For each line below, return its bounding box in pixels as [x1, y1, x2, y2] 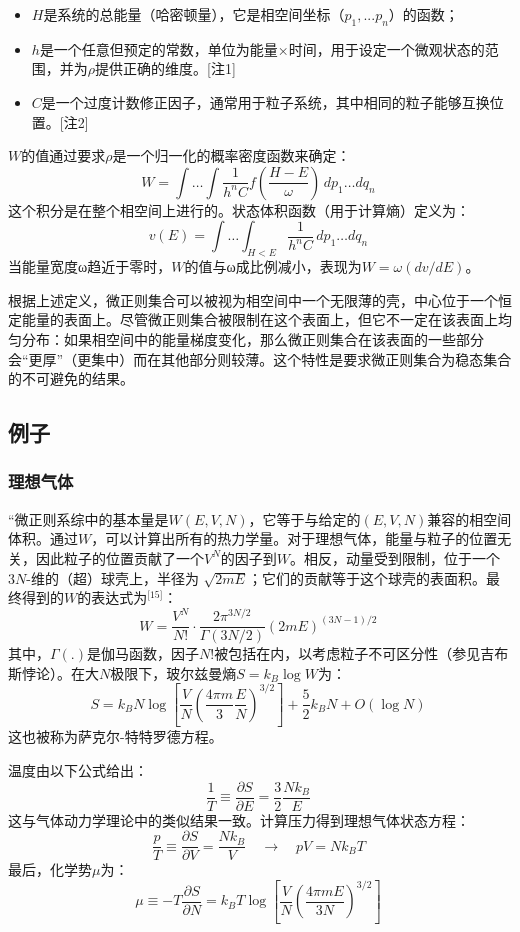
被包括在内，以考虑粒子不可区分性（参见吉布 [214, 643, 509, 664]
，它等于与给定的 [248, 508, 361, 529]
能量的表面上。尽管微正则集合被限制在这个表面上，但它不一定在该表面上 [21, 309, 498, 330]
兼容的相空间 [427, 508, 512, 529]
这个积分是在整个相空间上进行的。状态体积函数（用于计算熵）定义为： [8, 199, 470, 220]
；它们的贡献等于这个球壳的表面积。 [248, 567, 486, 588]
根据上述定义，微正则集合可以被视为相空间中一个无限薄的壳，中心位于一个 [8, 289, 498, 310]
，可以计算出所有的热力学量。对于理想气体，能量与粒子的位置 [91, 528, 498, 549]
